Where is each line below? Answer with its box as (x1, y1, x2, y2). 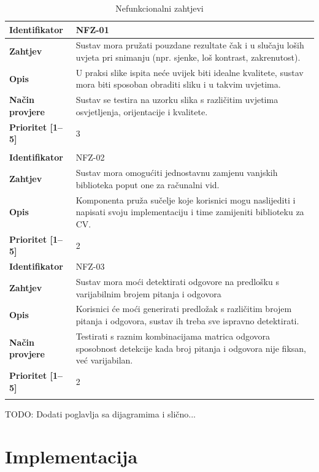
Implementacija (5, 443, 138, 468)
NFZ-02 (75, 151, 105, 164)
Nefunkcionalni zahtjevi (115, 2, 204, 14)
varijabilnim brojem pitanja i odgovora (75, 287, 221, 300)
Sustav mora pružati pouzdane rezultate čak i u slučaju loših (75, 39, 304, 51)
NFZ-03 (75, 260, 105, 273)
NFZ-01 (75, 23, 109, 36)
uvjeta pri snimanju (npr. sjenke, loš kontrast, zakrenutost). (75, 51, 301, 64)
